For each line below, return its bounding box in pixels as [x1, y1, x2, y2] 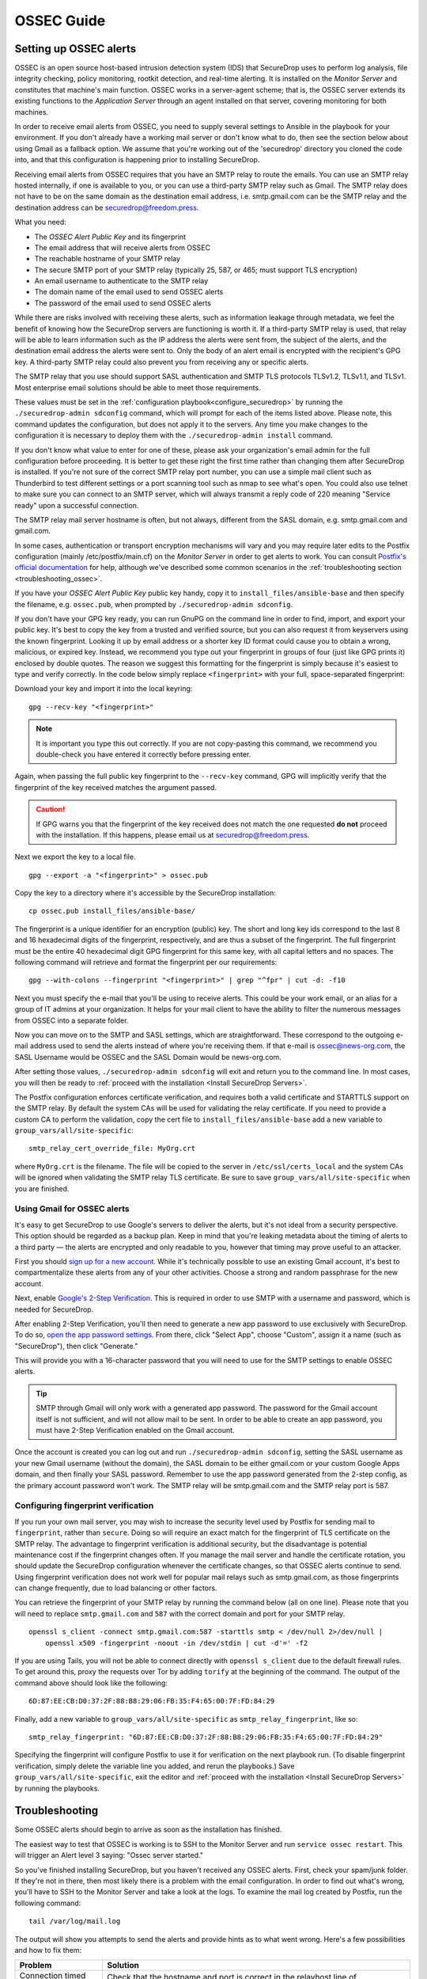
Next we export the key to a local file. [14, 852, 136, 862]
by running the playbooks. [14, 1783, 100, 1793]
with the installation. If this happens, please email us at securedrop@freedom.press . [36, 830, 310, 839]
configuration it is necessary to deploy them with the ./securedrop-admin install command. [14, 431, 333, 440]
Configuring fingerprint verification [14, 1500, 154, 1511]
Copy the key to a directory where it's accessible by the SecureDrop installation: [14, 888, 277, 898]
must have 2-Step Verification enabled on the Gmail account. [36, 1426, 235, 1435]
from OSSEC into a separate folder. [14, 1016, 129, 1025]
